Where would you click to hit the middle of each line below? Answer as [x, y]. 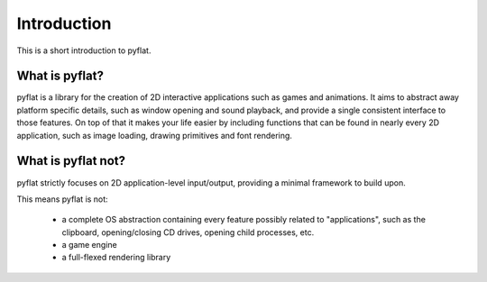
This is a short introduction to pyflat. [84, 50]
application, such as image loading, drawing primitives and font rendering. [155, 135]
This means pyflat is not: [62, 199]
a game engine [89, 245]
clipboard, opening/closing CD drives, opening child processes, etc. [188, 232]
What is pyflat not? [71, 161]
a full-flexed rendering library [116, 258]
